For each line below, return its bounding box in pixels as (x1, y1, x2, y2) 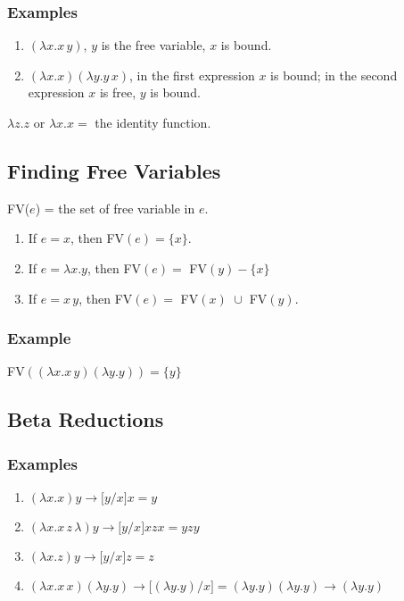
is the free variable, (101, 36, 206, 54)
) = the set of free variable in (35, 198, 195, 217)
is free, (99, 83, 136, 102)
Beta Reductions (7, 405, 164, 433)
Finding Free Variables (7, 156, 221, 184)
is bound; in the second (270, 65, 398, 84)
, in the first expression (129, 65, 255, 84)
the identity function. (95, 113, 211, 131)
